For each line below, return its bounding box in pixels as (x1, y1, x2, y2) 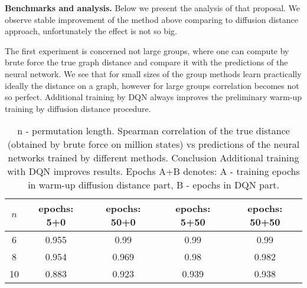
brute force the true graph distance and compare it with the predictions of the (5, 56, 288, 68)
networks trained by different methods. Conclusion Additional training (8, 151, 299, 165)
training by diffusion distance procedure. (5, 102, 151, 114)
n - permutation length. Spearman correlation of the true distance (17, 124, 290, 138)
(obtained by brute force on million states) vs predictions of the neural (7, 137, 300, 151)
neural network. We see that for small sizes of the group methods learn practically (5, 67, 302, 80)
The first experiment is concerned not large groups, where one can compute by (5, 44, 289, 57)
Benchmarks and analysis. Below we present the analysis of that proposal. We (5, 2, 301, 14)
